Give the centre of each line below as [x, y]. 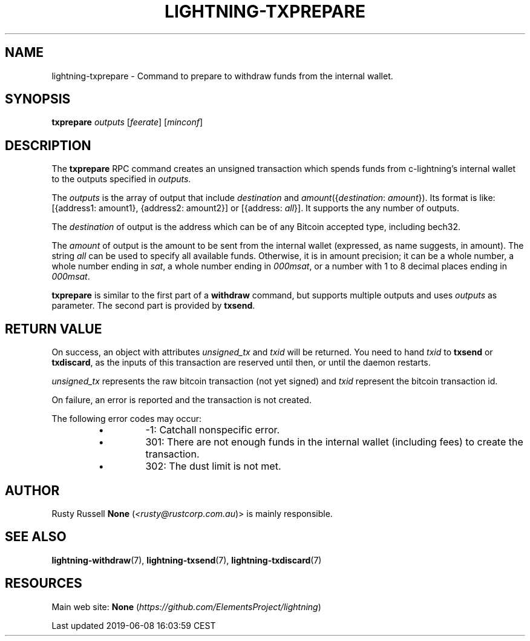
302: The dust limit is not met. [213, 466]
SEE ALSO [36, 537]
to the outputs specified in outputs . [121, 179]
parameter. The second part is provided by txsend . [153, 306]
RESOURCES [44, 583]
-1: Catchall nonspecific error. [213, 430]
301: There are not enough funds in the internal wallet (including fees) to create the [334, 442]
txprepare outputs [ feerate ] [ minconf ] [127, 122]
